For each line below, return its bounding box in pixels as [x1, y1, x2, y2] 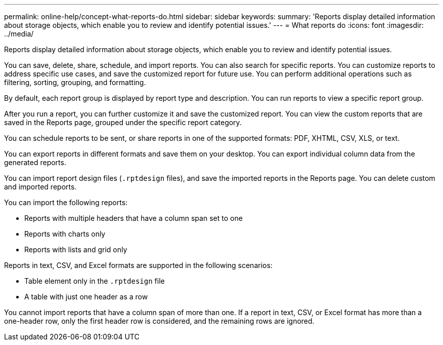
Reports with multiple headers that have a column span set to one [24, 214, 243, 222]
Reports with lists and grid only [24, 245, 127, 254]
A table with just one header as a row [24, 292, 148, 301]
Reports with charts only [24, 229, 106, 238]
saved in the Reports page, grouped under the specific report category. [4, 118, 242, 127]
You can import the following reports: [4, 198, 128, 207]
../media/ [4, 29, 34, 38]
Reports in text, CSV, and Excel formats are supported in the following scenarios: [4, 261, 273, 270]
